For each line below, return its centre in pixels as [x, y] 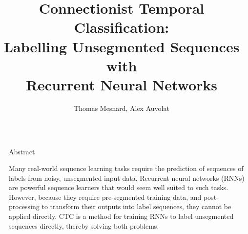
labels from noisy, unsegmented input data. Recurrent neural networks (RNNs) [127, 178]
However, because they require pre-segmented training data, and [105, 197]
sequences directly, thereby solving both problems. [84, 225]
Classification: [122, 27]
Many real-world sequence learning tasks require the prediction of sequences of [126, 168]
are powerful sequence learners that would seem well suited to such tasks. [119, 187]
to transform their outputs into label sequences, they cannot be [136, 206]
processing [24, 206]
